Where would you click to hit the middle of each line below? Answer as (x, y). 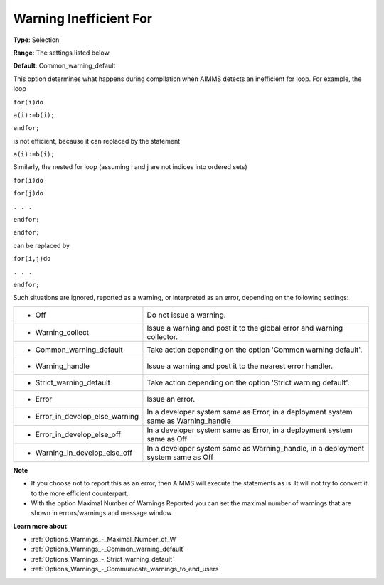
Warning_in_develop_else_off (84, 453)
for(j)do (28, 193)
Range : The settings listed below (61, 53)
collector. (162, 336)
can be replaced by (42, 245)
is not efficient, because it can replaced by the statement (97, 141)
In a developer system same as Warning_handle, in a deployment (256, 448)
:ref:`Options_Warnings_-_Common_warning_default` (108, 549)
